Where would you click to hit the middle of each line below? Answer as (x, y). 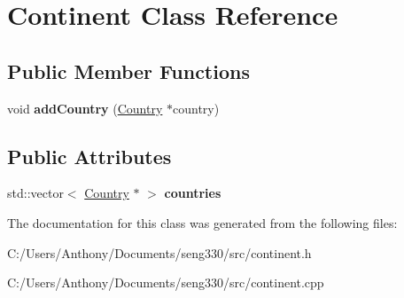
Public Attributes (89, 156)
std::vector (35, 193)
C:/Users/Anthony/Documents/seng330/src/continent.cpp (166, 282)
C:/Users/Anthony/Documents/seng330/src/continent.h (159, 252)
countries (193, 193)
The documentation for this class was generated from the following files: (202, 222)
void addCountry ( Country (85, 108)
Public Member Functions (128, 71)
